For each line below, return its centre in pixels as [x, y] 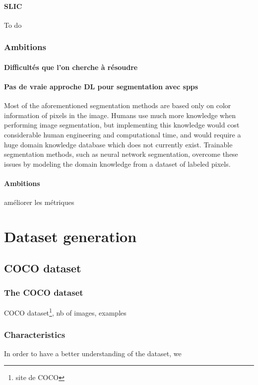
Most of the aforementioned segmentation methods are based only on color [118, 105]
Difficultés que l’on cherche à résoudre [71, 67]
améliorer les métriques [39, 202]
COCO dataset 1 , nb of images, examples [65, 312]
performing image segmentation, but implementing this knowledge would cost [122, 125]
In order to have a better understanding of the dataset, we [93, 353]
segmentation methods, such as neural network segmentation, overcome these [121, 154]
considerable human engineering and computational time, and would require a [123, 134]
